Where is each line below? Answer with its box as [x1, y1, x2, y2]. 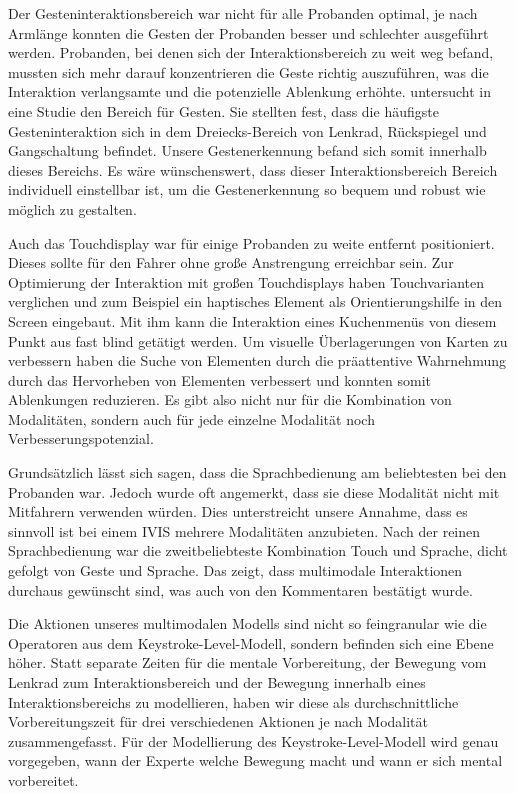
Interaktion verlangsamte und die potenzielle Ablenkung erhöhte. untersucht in [8, 81, 491, 102]
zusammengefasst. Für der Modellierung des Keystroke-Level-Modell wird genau [8, 730, 499, 751]
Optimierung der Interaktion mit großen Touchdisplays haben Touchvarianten [8, 271, 485, 292]
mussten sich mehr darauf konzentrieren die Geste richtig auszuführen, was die [8, 61, 489, 82]
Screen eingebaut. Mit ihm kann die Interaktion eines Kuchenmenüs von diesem [8, 310, 497, 331]
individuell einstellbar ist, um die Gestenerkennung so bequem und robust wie [8, 179, 486, 200]
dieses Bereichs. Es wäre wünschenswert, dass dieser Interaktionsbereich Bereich [8, 159, 498, 180]
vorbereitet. [8, 769, 79, 790]
